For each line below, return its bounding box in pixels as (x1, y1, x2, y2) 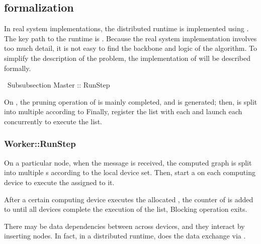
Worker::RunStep (4, 137, 76, 150)
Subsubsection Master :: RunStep (7, 79, 110, 90)
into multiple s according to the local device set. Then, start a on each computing (4, 167, 255, 178)
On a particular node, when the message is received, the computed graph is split (4, 157, 252, 168)
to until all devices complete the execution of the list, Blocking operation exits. (4, 204, 247, 214)
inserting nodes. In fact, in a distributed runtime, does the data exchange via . (4, 230, 246, 241)
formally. (4, 62, 31, 73)
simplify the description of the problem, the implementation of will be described (4, 52, 250, 63)
